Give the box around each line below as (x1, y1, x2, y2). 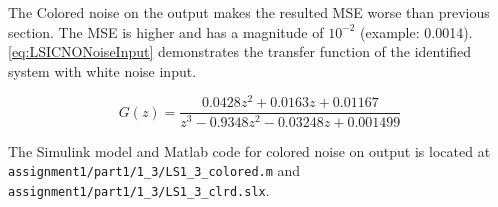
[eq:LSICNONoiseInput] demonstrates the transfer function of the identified (8, 41, 472, 62)
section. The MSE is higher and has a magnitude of (8, 21, 324, 42)
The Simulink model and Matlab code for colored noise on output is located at (8, 140, 491, 161)
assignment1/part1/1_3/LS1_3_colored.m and (8, 160, 301, 181)
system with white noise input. (8, 60, 197, 81)
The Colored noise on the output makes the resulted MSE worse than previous (8, 2, 490, 22)
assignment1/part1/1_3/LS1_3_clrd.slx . (8, 179, 270, 200)
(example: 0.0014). (360, 21, 473, 42)
